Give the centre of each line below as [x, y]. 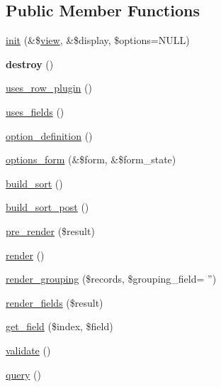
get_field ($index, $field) [59, 326]
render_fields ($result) [55, 302]
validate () [28, 350]
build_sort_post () [47, 207]
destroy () [30, 64]
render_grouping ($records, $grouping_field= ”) [111, 279]
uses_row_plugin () [49, 88]
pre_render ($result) [50, 230]
